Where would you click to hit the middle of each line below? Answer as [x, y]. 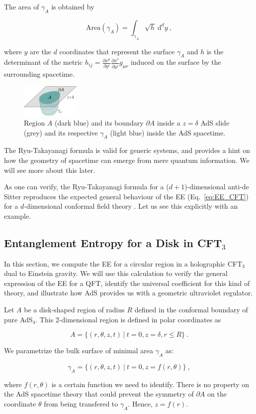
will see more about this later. [50, 170]
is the [215, 51]
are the [41, 51]
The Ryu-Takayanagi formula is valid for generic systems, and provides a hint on [127, 150]
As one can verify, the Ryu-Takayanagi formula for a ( [86, 187]
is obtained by [73, 6]
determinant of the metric [43, 62]
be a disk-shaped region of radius [74, 310]
